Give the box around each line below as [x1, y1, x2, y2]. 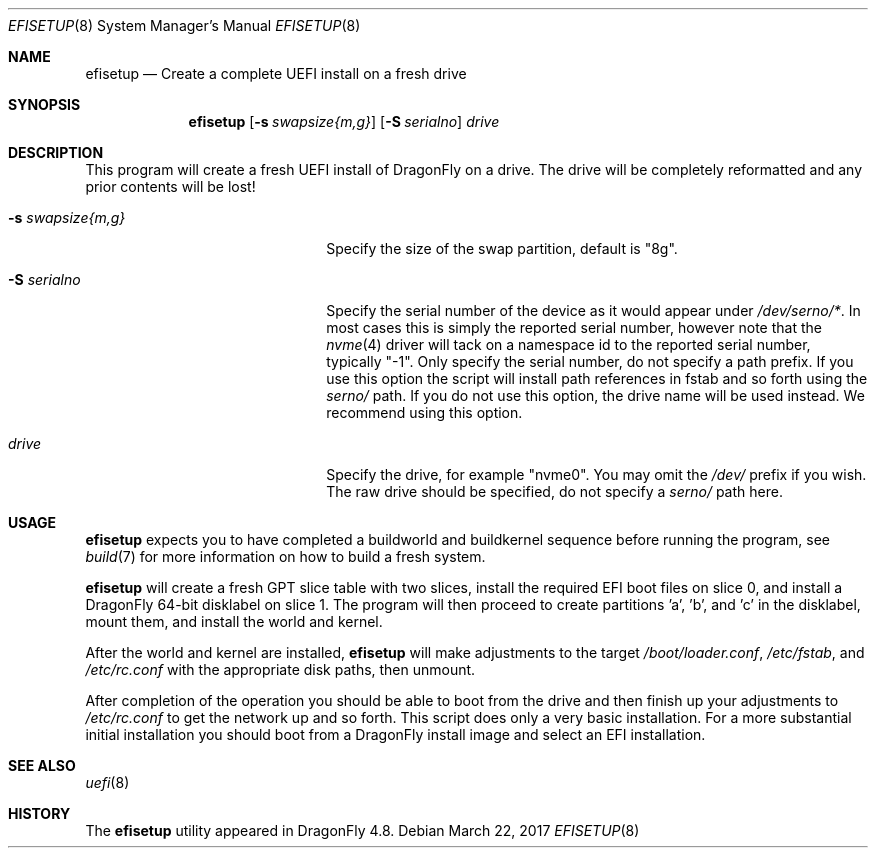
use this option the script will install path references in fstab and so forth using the [326, 370, 868, 387]
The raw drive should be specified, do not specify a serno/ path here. [326, 483, 783, 500]
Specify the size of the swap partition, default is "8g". [326, 240, 678, 257]
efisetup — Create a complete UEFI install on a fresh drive [85, 65, 467, 82]
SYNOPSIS [8, 96, 81, 113]
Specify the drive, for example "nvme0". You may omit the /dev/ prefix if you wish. [326, 466, 867, 483]
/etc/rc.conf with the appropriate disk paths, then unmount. [85, 661, 476, 678]
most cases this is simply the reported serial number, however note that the [326, 319, 822, 336]
